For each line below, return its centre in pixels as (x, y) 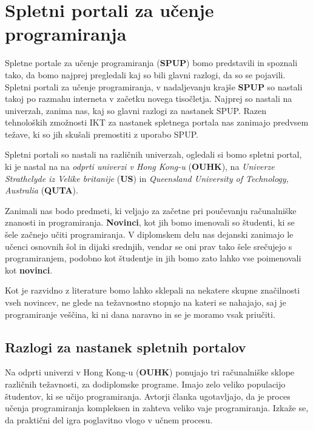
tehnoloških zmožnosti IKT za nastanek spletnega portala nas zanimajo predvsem (157, 122)
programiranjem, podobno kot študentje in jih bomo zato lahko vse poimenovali (153, 258)
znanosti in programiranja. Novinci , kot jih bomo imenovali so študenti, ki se (150, 222)
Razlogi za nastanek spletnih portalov (126, 347)
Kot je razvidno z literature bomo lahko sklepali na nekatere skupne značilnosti (153, 290)
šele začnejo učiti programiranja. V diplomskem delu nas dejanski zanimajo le (149, 234)
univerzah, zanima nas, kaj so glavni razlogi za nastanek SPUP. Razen (136, 110)
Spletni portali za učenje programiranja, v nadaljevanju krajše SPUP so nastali (154, 86)
